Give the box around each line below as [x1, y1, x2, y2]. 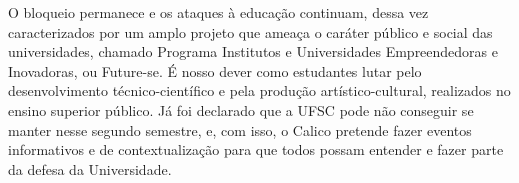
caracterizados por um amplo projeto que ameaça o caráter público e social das [8, 21, 493, 42]
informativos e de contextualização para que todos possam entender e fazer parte [8, 139, 504, 160]
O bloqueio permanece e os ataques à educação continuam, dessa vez [8, 2, 429, 22]
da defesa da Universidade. [8, 158, 172, 179]
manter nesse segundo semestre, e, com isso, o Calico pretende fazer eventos [8, 119, 472, 140]
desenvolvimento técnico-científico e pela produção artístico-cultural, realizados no [8, 80, 511, 101]
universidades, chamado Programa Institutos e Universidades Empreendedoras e [8, 41, 498, 62]
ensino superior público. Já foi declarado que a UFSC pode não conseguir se [8, 99, 474, 120]
